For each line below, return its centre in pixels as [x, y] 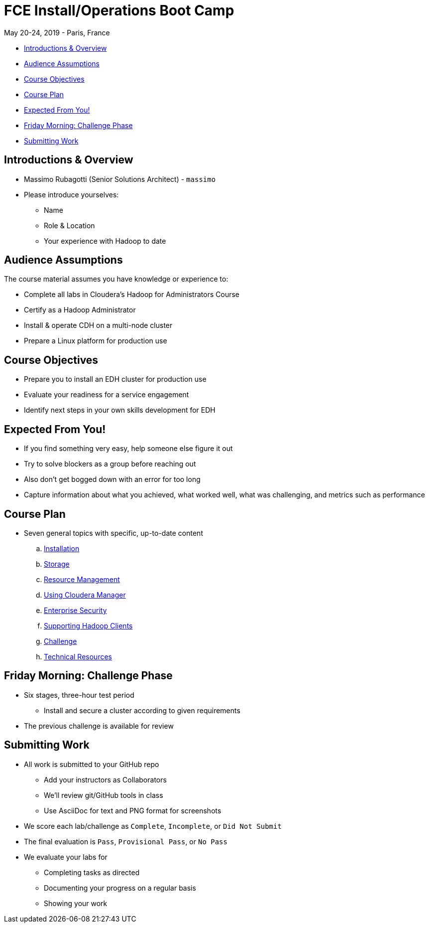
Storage [57, 564]
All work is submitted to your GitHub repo [92, 764]
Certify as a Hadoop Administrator [80, 310]
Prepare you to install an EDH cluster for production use [115, 379]
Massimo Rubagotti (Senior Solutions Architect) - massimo [120, 179]
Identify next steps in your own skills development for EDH [120, 410]
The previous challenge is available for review [99, 726]
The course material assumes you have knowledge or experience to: [116, 279]
